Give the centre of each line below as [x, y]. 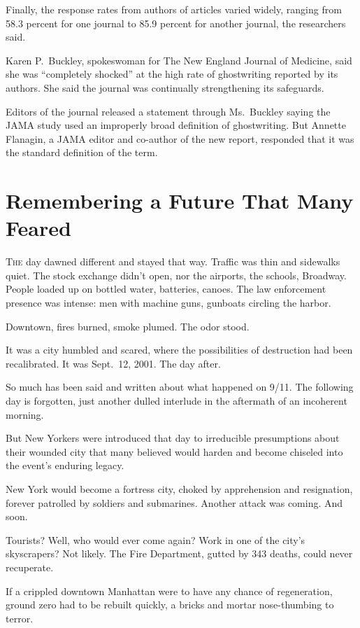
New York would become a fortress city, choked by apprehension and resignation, [179, 488]
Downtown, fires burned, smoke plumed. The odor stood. [128, 326]
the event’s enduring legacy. [65, 465]
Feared [38, 228]
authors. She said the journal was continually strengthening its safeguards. [165, 87]
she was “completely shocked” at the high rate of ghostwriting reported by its [172, 74]
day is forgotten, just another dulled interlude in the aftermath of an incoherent [177, 400]
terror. [20, 618]
